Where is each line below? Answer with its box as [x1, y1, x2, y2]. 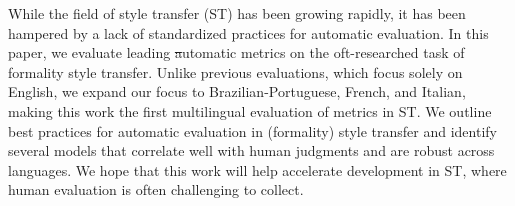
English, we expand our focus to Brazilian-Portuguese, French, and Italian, [8, 81, 466, 102]
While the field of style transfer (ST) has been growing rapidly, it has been [8, 3, 466, 23]
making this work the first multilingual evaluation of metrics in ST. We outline [8, 100, 492, 121]
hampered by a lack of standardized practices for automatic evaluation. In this [8, 22, 489, 43]
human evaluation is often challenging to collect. [8, 179, 304, 200]
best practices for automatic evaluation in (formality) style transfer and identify [8, 120, 497, 141]
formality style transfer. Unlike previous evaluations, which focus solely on [8, 61, 463, 82]
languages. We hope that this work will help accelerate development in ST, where [8, 159, 507, 180]
